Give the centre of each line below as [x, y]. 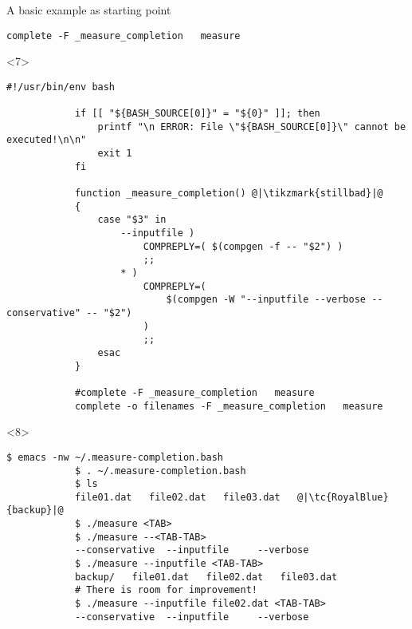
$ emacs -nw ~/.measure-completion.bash [115, 457]
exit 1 [115, 154]
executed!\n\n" [47, 140]
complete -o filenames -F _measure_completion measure [229, 406]
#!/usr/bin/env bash [61, 87]
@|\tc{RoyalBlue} [343, 497]
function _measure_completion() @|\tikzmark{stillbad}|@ [229, 194]
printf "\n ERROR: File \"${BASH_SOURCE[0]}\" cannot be [252, 127]
